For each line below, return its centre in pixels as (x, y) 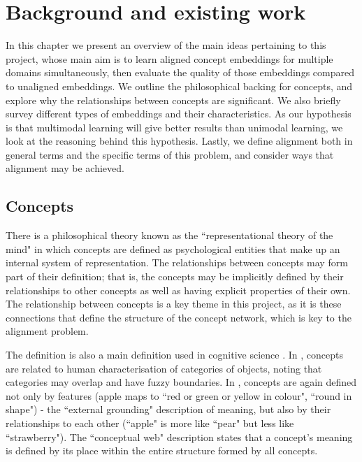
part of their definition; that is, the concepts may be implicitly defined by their (175, 276)
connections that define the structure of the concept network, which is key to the (179, 317)
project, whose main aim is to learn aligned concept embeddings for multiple (169, 58)
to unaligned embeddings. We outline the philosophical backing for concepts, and (179, 86)
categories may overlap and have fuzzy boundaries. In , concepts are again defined (181, 382)
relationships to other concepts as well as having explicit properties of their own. (178, 290)
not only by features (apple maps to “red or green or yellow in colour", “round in (179, 395)
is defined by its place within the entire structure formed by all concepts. (162, 450)
